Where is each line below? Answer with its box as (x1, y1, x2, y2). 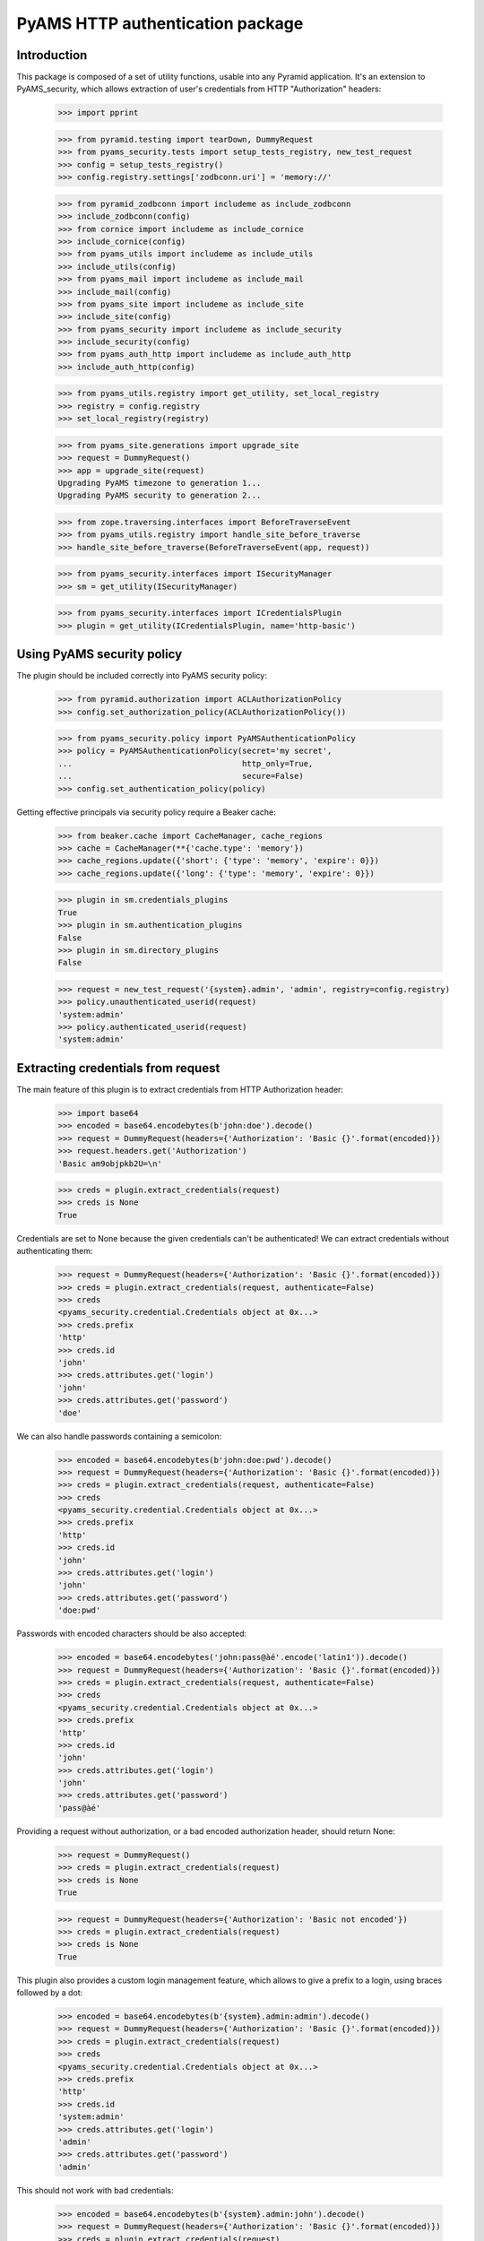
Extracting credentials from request (16, 1060, 220, 1076)
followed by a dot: (16, 1987, 83, 1998)
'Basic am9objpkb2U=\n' (57, 1158, 163, 1169)
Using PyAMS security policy (16, 646, 183, 662)
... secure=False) (57, 771, 304, 782)
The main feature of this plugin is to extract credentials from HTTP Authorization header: (16, 1084, 344, 1095)
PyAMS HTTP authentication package (16, 13, 304, 33)
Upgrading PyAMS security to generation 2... (57, 490, 262, 501)
